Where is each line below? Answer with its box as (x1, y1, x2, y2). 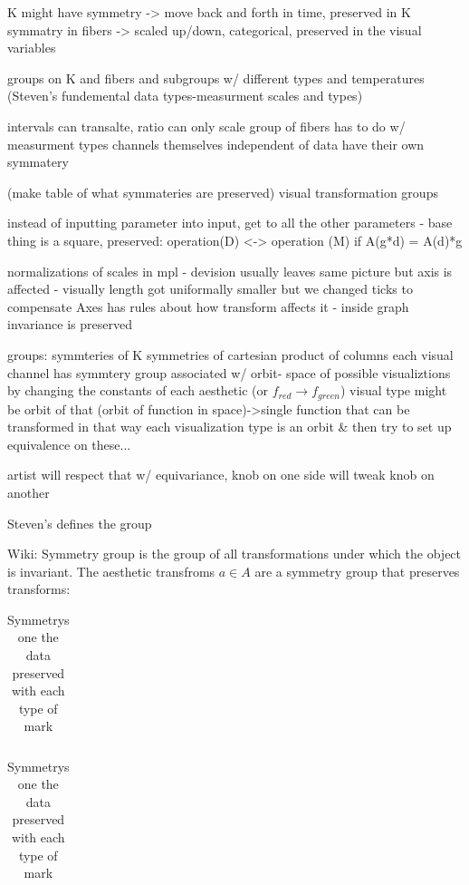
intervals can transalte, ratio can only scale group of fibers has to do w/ (7, 116, 406, 135)
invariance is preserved (7, 315, 132, 334)
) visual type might (340, 381, 447, 400)
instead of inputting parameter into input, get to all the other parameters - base (7, 213, 453, 232)
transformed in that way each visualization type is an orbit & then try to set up (7, 417, 452, 436)
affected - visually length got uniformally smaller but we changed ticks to (7, 279, 413, 298)
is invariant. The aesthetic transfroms (7, 561, 215, 580)
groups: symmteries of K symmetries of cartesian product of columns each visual (7, 345, 454, 364)
